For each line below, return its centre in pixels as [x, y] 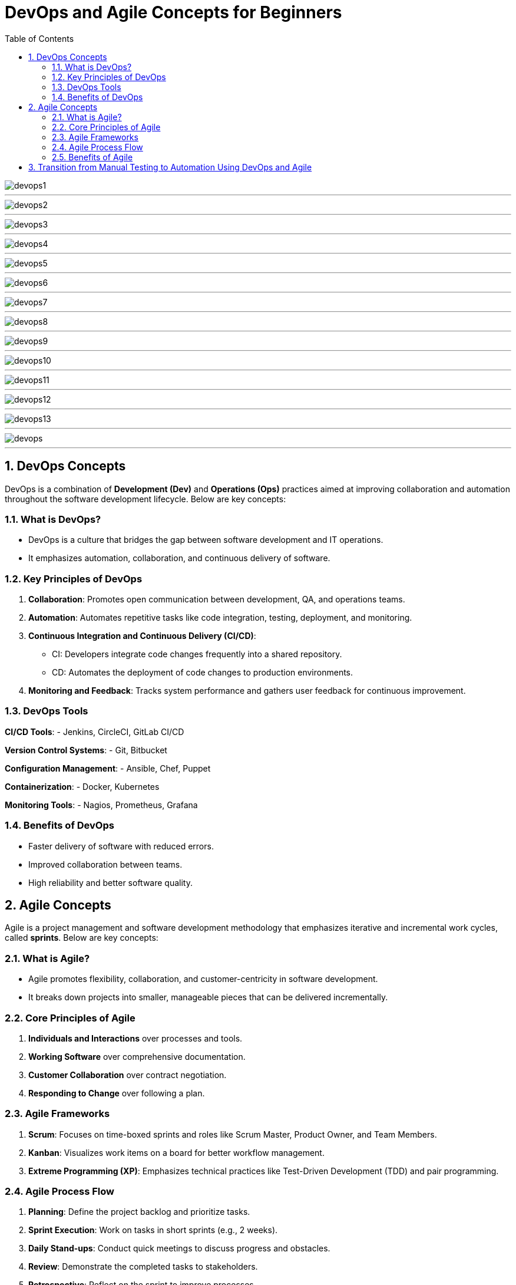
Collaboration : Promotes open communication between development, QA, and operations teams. [217, 599]
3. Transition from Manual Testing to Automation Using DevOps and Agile [170, 167]
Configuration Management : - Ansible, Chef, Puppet [108, 768]
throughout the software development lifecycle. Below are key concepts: [145, 499]
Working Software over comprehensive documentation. [137, 1056]
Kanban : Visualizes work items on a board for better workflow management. [176, 1152]
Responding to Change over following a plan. [117, 1093]
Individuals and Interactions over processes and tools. [135, 1038]
